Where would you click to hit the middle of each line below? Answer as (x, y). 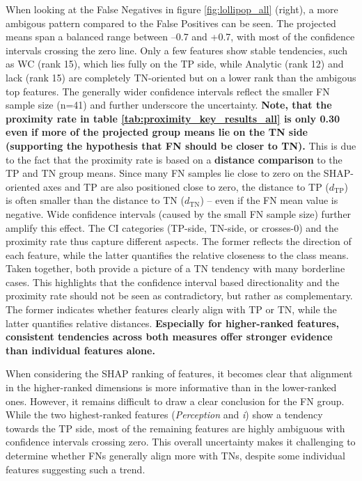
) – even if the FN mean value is (269, 200)
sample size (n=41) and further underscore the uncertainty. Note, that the (169, 105)
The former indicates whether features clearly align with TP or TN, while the (171, 309)
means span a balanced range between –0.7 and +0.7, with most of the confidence (180, 37)
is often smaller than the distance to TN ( (95, 200)
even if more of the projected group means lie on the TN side (157, 132)
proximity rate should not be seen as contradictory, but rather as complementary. (179, 295)
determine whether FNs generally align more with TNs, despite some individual (175, 455)
